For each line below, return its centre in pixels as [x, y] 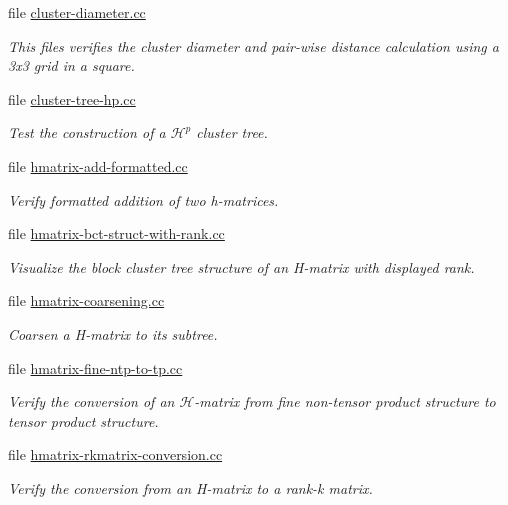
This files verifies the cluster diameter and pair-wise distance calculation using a [253, 45]
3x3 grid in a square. [71, 65]
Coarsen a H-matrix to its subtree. [113, 333]
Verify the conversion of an [91, 401]
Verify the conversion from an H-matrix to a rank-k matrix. [190, 487]
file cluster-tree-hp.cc [72, 98]
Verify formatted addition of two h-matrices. [143, 199]
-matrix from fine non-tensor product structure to [345, 401]
